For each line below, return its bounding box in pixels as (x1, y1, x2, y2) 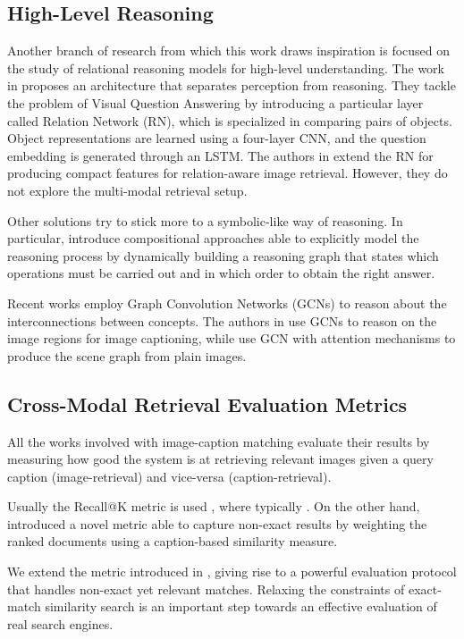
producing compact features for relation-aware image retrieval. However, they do (7, 164, 448, 182)
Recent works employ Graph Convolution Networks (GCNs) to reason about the (7, 293, 447, 312)
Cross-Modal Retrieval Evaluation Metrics (7, 390, 408, 417)
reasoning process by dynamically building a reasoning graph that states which (7, 246, 439, 265)
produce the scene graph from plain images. (7, 346, 247, 365)
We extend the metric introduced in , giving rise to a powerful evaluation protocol (7, 562, 457, 581)
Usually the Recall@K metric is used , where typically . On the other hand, (7, 497, 420, 516)
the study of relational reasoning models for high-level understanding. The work (7, 58, 444, 77)
